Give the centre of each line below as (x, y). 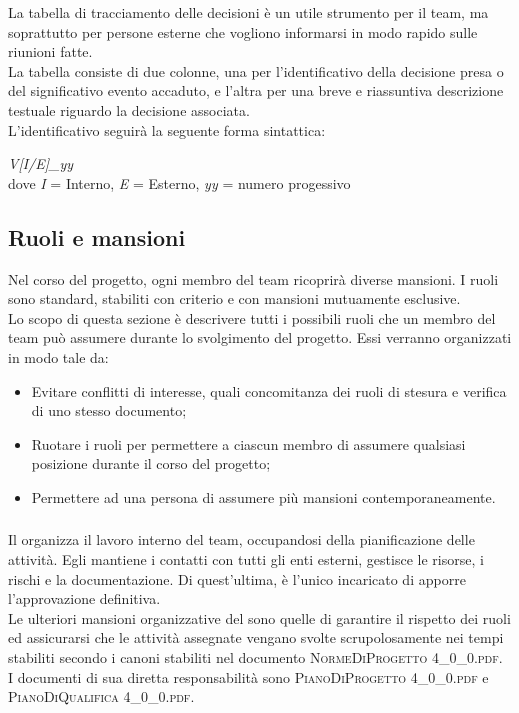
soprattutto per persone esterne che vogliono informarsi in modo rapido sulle (243, 31)
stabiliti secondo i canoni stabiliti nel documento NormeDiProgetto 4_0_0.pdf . (255, 656)
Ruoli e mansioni (97, 236)
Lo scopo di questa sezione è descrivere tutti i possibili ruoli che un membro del (252, 317)
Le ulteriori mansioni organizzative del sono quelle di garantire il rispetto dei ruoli (259, 617)
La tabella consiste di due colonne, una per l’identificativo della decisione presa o (256, 70)
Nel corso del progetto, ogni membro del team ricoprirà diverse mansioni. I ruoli (253, 278)
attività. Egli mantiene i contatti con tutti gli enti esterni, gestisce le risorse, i (246, 559)
